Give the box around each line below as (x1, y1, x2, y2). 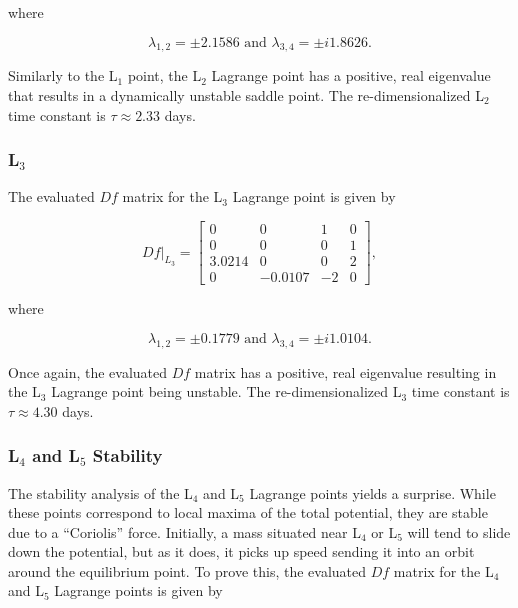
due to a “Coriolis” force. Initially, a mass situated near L (8, 521, 361, 542)
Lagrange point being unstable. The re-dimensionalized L (51, 381, 402, 402)
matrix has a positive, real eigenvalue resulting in (194, 361, 497, 382)
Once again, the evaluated (8, 361, 168, 382)
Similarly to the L (8, 65, 118, 86)
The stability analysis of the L (8, 482, 193, 503)
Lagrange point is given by (232, 186, 396, 207)
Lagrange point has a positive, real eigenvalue (211, 65, 491, 86)
